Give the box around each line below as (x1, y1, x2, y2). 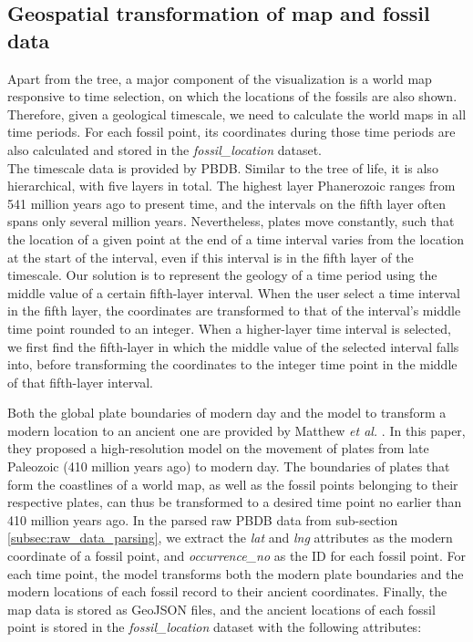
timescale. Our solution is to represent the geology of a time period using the (7, 265, 437, 285)
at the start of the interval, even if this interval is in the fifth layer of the (7, 247, 414, 266)
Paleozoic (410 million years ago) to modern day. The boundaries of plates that (7, 457, 450, 476)
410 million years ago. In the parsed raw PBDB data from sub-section (7, 510, 398, 529)
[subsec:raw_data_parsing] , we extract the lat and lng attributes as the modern (7, 528, 453, 547)
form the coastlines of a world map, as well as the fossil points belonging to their (7, 474, 458, 493)
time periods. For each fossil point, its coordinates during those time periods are (7, 122, 456, 141)
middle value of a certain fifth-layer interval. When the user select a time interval (7, 283, 460, 302)
